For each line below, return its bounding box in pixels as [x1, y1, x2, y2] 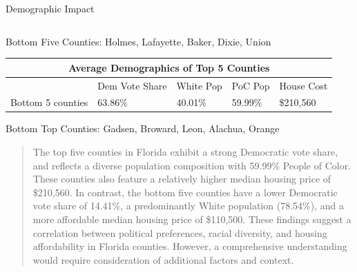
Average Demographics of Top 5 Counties [68, 60, 270, 74]
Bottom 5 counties [10, 95, 88, 109]
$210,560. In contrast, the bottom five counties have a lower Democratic [32, 185, 338, 199]
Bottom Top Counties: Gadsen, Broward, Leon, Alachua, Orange [6, 121, 280, 136]
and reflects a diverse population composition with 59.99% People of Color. [32, 158, 351, 172]
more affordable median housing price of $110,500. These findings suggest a [32, 212, 351, 227]
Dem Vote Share [97, 78, 167, 92]
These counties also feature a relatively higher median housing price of [32, 171, 331, 186]
